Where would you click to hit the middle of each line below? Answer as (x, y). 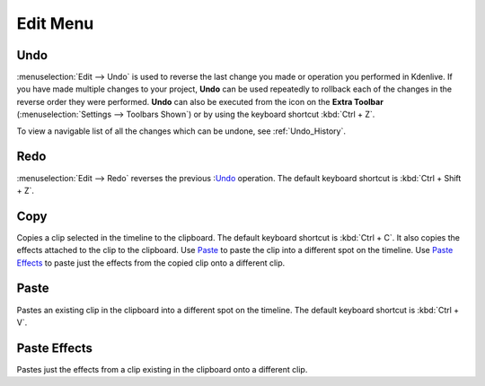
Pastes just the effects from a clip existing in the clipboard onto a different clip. (162, 369)
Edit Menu (55, 23)
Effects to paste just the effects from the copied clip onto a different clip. (151, 263)
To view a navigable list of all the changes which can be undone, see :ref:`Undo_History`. (181, 131)
